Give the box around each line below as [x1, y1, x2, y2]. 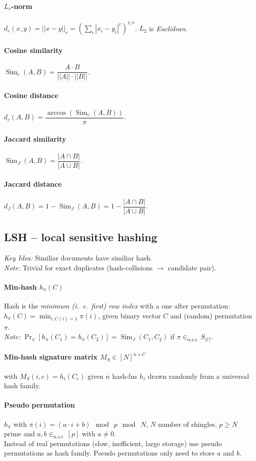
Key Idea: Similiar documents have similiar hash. [4, 252, 153, 262]
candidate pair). [168, 262, 216, 272]
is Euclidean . [149, 23, 188, 33]
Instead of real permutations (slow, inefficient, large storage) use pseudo [4, 438, 222, 448]
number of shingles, [158, 418, 217, 429]
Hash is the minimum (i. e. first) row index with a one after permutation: [4, 300, 230, 310]
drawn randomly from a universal [148, 370, 249, 381]
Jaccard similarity [4, 133, 66, 144]
